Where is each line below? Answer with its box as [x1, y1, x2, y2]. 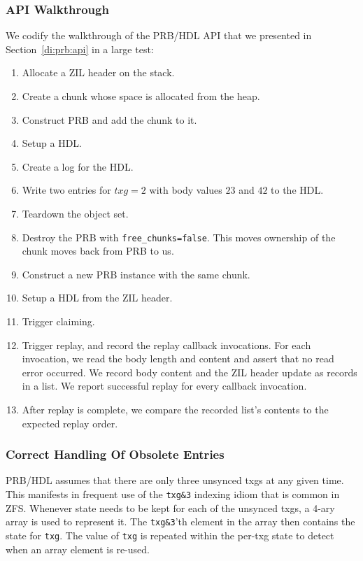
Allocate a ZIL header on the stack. [22, 65, 175, 80]
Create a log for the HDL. [22, 159, 134, 173]
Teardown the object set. [22, 206, 129, 220]
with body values [149, 183, 222, 197]
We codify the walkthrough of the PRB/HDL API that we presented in [6, 28, 312, 43]
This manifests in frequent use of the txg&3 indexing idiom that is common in [6, 486, 340, 501]
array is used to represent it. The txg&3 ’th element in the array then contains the [6, 514, 355, 529]
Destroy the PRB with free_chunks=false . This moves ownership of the [22, 229, 336, 244]
